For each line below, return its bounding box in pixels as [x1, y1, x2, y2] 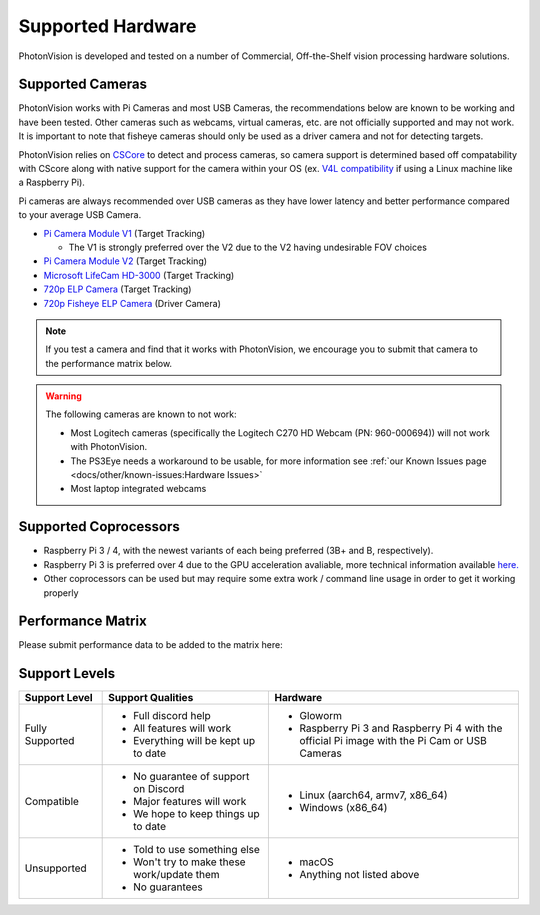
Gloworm [299, 709, 343, 723]
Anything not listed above [299, 868, 420, 882]
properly [43, 586, 79, 599]
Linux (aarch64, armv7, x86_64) [299, 788, 448, 802]
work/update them [133, 868, 220, 882]
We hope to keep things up [133, 807, 260, 821]
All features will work [133, 721, 232, 735]
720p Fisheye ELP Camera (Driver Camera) [43, 297, 222, 309]
